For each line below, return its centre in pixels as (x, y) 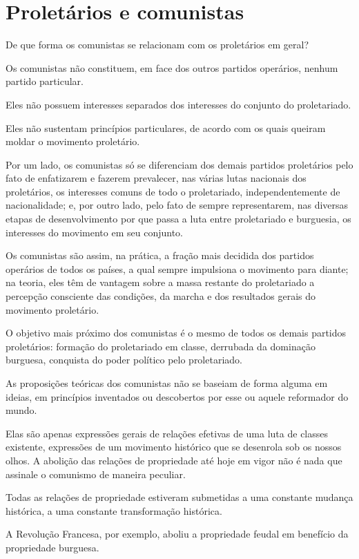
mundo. (21, 410)
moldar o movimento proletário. (73, 141)
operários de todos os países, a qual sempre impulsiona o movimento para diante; (177, 268)
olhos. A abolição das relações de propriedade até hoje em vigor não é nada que (174, 460)
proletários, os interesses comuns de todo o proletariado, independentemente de (173, 191)
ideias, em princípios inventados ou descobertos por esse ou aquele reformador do (177, 396)
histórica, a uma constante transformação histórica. (114, 510)
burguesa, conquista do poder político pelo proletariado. (124, 360)
